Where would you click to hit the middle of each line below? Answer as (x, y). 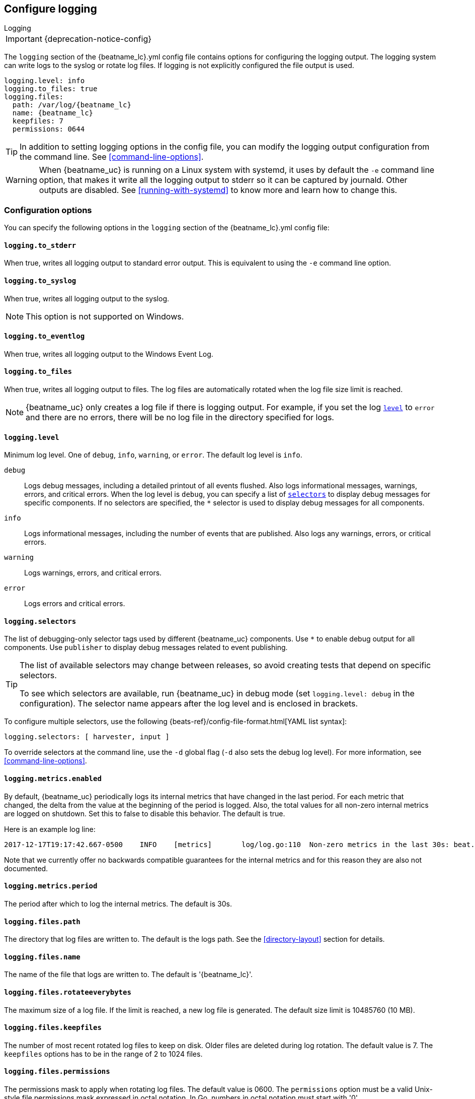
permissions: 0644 (49, 129)
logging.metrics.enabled (53, 779)
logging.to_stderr (40, 245)
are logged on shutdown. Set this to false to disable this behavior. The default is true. (145, 813)
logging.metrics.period (51, 886)
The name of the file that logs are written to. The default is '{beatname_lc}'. (129, 975)
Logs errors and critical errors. (75, 604)
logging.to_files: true (51, 89)
